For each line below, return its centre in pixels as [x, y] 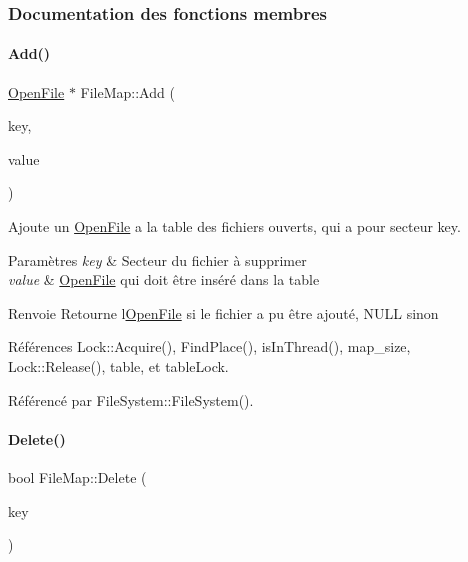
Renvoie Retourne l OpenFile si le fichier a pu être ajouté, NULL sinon [223, 312]
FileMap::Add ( [127, 91]
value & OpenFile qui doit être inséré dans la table [164, 279]
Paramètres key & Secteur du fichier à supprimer [157, 259]
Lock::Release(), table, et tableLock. [118, 365]
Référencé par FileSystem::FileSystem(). [131, 399]
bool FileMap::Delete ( [77, 476]
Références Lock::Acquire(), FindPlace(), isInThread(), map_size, [209, 346]
